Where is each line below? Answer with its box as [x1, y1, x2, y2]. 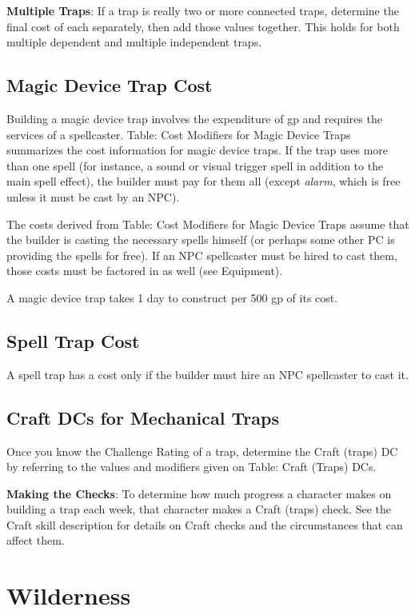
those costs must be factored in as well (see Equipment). [6, 262, 283, 279]
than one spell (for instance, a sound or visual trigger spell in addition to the [6, 157, 384, 174]
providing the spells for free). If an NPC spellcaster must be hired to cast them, [6, 246, 397, 263]
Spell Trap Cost [6, 328, 140, 353]
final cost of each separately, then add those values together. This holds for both [6, 18, 400, 34]
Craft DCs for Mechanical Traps [6, 405, 279, 429]
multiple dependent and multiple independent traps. [6, 34, 262, 50]
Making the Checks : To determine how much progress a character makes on [6, 485, 392, 501]
